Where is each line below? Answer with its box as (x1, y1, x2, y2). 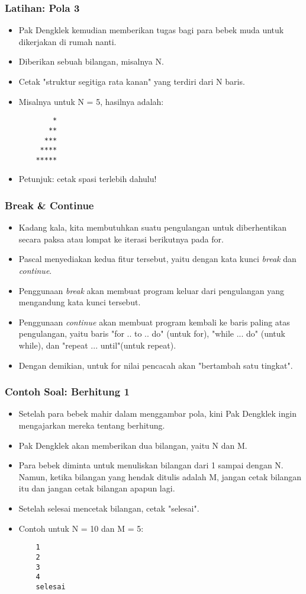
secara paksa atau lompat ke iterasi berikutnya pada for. (18, 232, 224, 245)
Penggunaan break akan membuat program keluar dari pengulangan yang (18, 284, 285, 296)
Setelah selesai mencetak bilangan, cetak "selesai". (18, 502, 199, 514)
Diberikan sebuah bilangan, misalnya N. (18, 55, 164, 68)
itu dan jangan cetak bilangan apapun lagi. (18, 482, 175, 494)
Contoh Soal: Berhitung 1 (5, 384, 130, 399)
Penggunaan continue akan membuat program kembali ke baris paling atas (18, 315, 290, 328)
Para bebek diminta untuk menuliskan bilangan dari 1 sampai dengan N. (18, 459, 284, 471)
